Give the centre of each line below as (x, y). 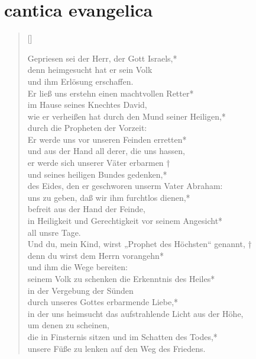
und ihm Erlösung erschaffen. (80, 81)
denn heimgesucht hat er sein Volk (90, 70)
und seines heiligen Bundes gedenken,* (97, 174)
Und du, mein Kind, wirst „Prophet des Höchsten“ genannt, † (140, 244)
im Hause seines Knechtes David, (87, 105)
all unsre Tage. (54, 232)
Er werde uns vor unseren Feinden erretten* (107, 139)
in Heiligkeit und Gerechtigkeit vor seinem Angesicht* (125, 221)
